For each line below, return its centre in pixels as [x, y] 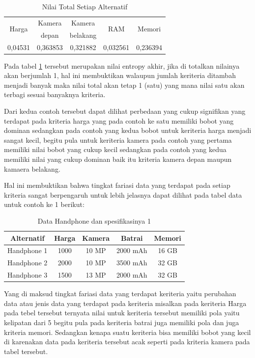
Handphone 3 [28, 275]
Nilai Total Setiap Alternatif [85, 6]
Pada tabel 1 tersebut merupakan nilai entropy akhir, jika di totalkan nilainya [122, 65]
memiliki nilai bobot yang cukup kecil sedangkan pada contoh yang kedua [115, 149]
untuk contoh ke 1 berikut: [44, 204]
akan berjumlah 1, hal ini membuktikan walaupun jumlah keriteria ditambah [120, 75]
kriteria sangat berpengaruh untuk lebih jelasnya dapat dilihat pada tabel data [123, 194]
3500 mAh [132, 263]
